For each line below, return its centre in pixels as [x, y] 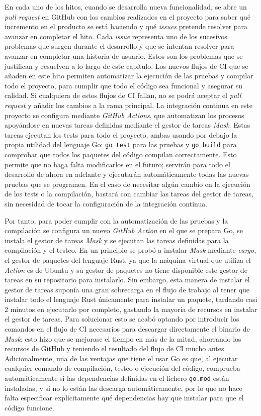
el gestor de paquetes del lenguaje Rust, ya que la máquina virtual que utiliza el [128, 259]
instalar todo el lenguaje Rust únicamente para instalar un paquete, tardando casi [131, 299]
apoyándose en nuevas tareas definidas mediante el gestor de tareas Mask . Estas [127, 125]
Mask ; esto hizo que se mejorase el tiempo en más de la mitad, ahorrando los [123, 338]
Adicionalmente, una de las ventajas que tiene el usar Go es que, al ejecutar [121, 358]
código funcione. [29, 407]
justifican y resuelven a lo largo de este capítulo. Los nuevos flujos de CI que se [126, 66]
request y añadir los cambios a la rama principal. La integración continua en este [128, 105]
